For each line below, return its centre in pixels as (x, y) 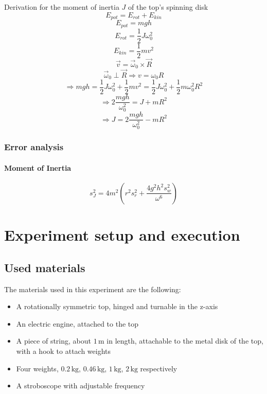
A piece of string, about (54, 341)
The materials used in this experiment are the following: (93, 289)
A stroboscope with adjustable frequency (81, 386)
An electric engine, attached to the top (77, 323)
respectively (159, 368)
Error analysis (34, 147)
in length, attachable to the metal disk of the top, (185, 341)
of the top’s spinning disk (168, 7)
